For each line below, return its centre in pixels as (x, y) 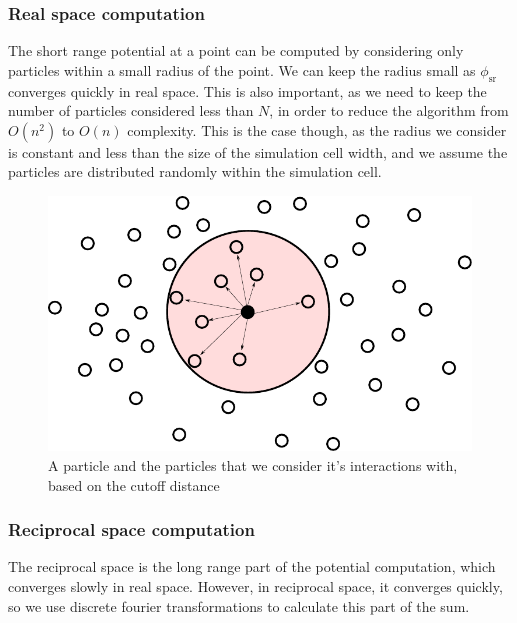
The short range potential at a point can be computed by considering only (236, 50)
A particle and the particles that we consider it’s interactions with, (253, 465)
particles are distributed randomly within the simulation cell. (195, 171)
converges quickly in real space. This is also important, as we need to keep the (247, 90)
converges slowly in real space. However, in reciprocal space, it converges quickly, (255, 586)
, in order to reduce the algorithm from (389, 110)
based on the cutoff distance (134, 484)
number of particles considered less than (131, 110)
